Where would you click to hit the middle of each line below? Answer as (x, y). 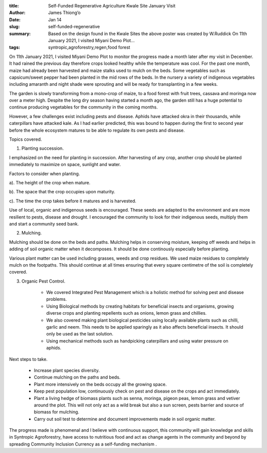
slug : (14, 27)
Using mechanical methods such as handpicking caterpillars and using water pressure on (137, 341)
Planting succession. (43, 148)
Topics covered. (25, 139)
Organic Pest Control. (44, 281)
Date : (15, 19)
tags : (15, 48)
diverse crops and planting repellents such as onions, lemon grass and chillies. (127, 313)
